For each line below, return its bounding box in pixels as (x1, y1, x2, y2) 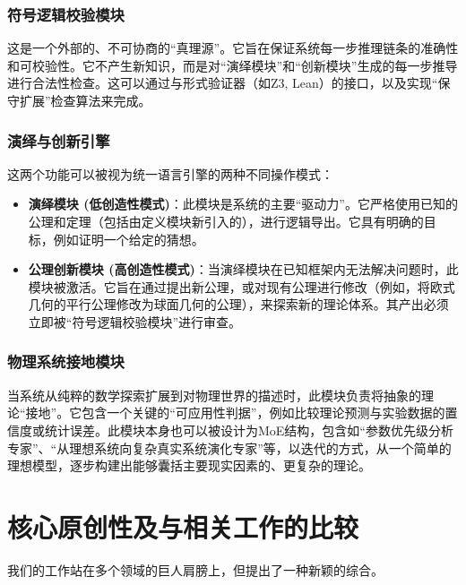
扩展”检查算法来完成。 (19, 91, 151, 109)
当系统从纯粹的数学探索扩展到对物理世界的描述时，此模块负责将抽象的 (7, 385, 421, 404)
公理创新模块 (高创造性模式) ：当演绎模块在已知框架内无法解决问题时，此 (28, 260, 459, 279)
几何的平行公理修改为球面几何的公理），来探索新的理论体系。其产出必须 (28, 295, 449, 314)
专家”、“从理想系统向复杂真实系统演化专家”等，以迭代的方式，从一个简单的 (7, 438, 452, 457)
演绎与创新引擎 (7, 129, 110, 151)
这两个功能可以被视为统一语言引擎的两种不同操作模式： (7, 164, 333, 183)
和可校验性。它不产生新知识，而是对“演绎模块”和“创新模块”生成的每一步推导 (7, 56, 458, 74)
